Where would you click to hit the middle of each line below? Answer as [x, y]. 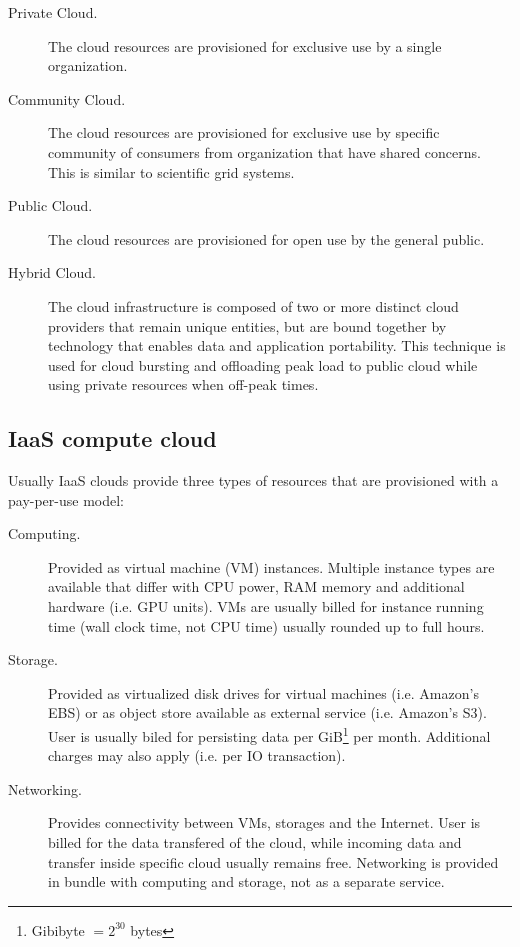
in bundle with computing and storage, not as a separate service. [246, 881]
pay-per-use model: [66, 499]
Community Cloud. [67, 98]
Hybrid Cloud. [52, 272]
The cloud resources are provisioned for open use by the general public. [266, 238]
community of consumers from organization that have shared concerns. [264, 151]
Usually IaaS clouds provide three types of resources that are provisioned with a [253, 480]
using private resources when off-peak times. [183, 384]
